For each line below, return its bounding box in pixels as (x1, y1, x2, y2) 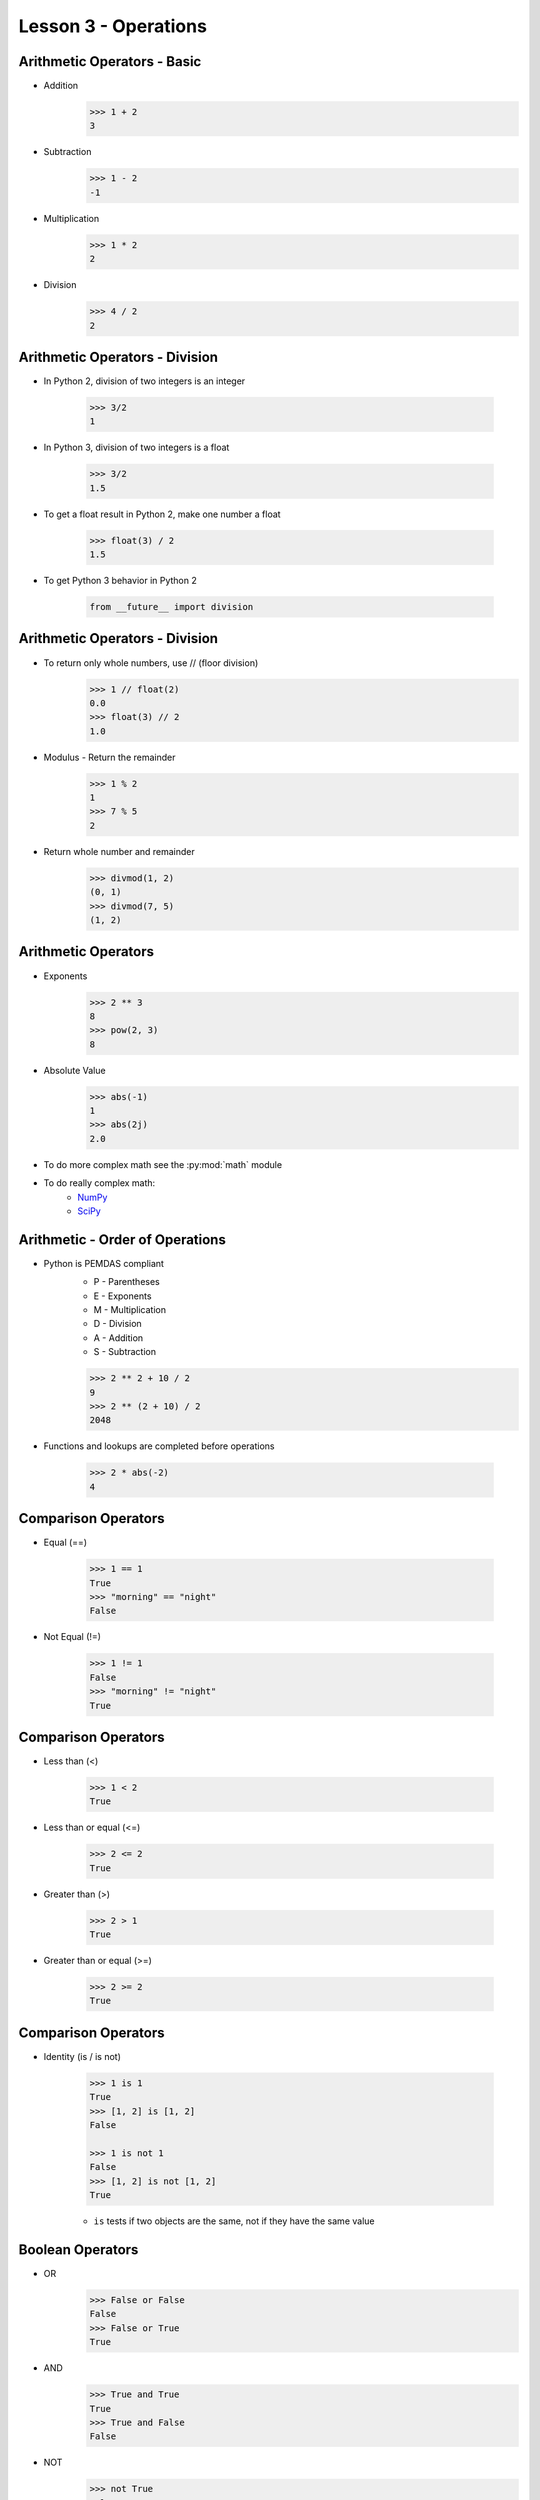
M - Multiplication (93, 1304, 167, 1316)
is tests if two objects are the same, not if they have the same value (93, 2215, 375, 2227)
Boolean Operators (18, 2241, 139, 2258)
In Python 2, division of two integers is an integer (43, 375, 246, 387)
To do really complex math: (43, 1177, 156, 1189)
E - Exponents (93, 1290, 152, 1302)
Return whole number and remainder (43, 845, 195, 857)
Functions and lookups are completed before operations (43, 1440, 275, 1452)
